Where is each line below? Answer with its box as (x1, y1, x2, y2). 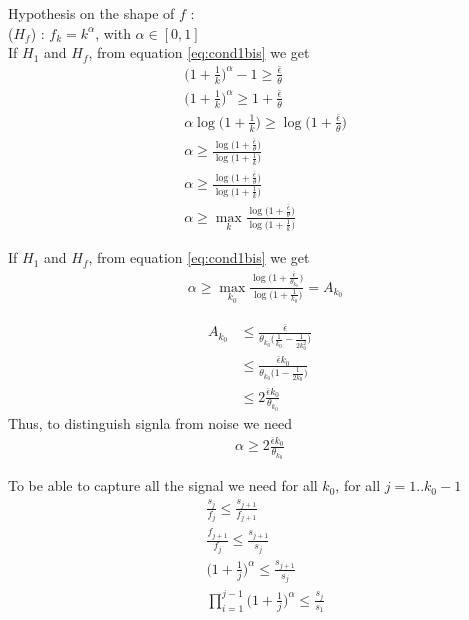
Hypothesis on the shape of (8, 3, 175, 23)
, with (95, 22, 131, 43)
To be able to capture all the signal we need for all (8, 475, 318, 496)
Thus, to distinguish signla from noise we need (8, 412, 292, 433)
